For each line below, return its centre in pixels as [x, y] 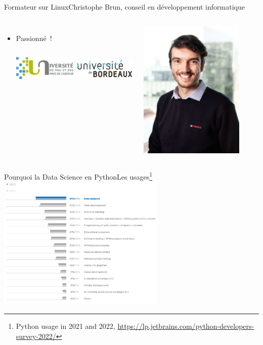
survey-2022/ [36, 336]
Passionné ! [34, 38]
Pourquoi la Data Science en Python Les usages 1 [78, 176]
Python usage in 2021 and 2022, [65, 326]
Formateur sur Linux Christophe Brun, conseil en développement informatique [124, 7]
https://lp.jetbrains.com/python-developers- [186, 326]
